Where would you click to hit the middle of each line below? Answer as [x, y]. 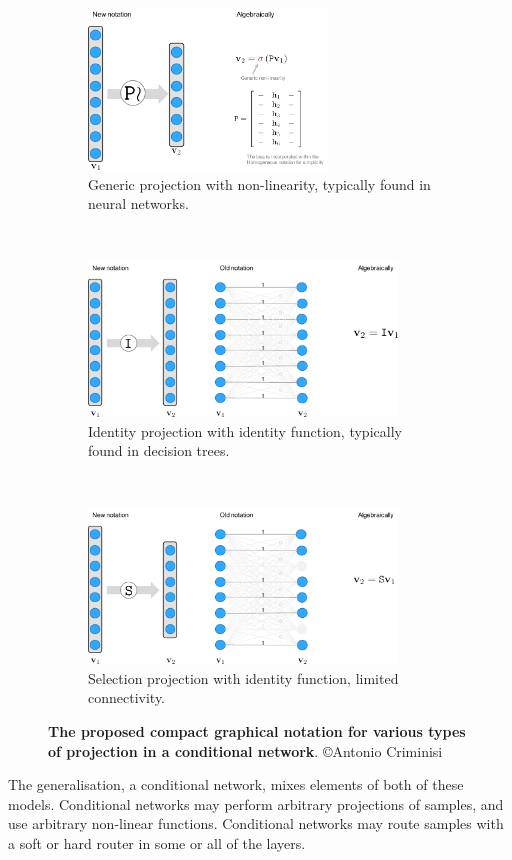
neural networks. [138, 203]
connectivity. [127, 697]
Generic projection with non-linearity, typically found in [259, 183]
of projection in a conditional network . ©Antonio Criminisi [245, 750]
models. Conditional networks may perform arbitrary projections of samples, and [256, 803]
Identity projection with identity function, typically [245, 430]
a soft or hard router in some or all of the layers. [157, 843]
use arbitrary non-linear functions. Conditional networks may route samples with [256, 823]
